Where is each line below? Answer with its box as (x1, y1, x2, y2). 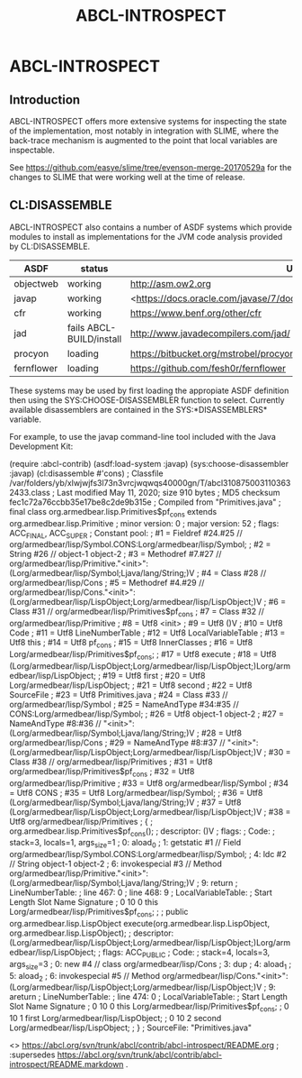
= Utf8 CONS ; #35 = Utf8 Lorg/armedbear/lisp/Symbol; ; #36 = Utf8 (9, 787, 263, 798)
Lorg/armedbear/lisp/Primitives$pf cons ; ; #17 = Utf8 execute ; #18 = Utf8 (9, 649, 277, 662)
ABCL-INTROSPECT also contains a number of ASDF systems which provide (9, 222, 292, 233)
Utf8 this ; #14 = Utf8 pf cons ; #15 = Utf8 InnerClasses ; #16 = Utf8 (9, 637, 253, 650)
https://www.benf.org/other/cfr (129, 306, 262, 319)
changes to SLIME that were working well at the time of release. (9, 172, 245, 182)
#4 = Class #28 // (200, 568, 267, 579)
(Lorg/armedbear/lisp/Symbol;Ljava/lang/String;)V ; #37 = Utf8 (9, 797, 242, 808)
